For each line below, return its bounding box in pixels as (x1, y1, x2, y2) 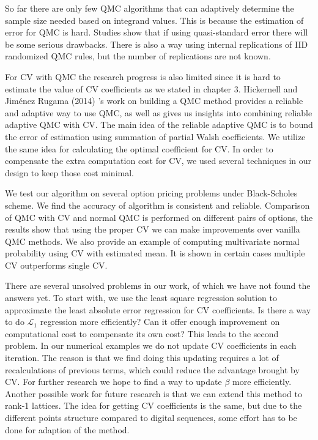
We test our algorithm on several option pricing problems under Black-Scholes (5, 187, 298, 199)
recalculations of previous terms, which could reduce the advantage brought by (5, 363, 300, 376)
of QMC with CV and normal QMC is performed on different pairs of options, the (5, 211, 313, 223)
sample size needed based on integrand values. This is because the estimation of (5, 13, 304, 26)
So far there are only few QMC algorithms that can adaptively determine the (5, 2, 294, 14)
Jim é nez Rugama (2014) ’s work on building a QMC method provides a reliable (5, 94, 303, 107)
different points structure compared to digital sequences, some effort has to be (5, 411, 297, 423)
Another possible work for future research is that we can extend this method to (5, 387, 302, 400)
